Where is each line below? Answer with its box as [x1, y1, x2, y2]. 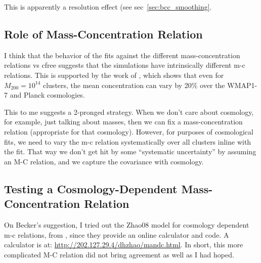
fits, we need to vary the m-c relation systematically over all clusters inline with [4, 136, 251, 147]
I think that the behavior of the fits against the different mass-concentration [4, 50, 240, 60]
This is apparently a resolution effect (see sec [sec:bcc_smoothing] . [4, 2, 212, 12]
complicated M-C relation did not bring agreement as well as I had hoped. [4, 249, 234, 259]
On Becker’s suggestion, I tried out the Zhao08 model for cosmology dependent [4, 219, 249, 230]
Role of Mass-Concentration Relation [4, 26, 203, 41]
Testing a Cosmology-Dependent [4, 181, 178, 196]
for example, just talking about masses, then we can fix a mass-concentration [4, 116, 243, 127]
